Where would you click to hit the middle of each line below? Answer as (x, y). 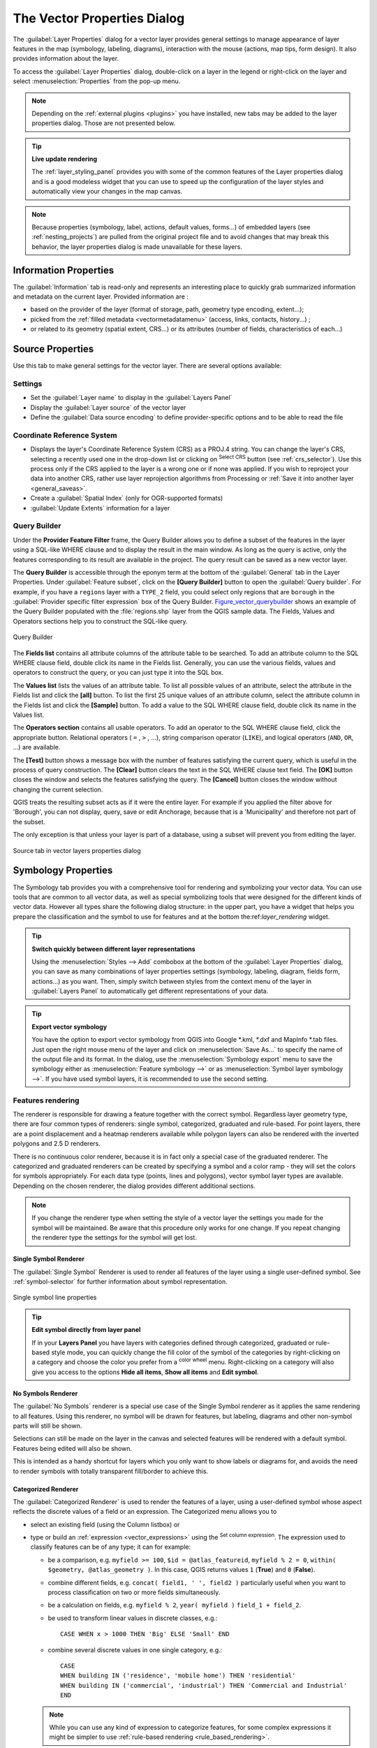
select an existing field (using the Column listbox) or (105, 1524)
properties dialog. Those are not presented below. (104, 123)
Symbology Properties (63, 871)
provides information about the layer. (66, 59)
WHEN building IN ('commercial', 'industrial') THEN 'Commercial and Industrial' (204, 1685)
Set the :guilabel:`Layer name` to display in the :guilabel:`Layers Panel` (131, 398)
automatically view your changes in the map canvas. (107, 192)
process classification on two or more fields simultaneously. (134, 1592)
